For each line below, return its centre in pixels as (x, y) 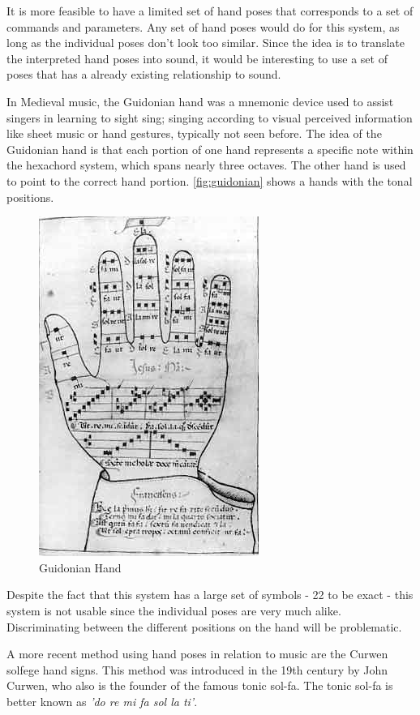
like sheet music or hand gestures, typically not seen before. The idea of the (194, 133)
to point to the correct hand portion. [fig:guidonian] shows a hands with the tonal (210, 180)
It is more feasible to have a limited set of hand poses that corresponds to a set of (210, 11)
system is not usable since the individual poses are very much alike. (174, 610)
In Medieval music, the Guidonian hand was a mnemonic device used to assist (200, 101)
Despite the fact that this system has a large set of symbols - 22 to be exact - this (210, 595)
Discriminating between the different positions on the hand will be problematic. (204, 626)
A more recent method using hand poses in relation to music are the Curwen (197, 654)
